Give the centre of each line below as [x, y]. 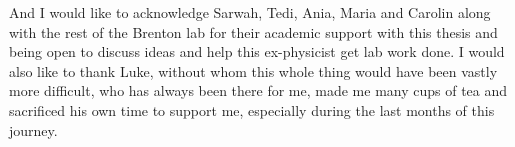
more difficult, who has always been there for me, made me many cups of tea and [258, 90]
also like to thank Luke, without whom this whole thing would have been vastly [253, 70]
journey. [33, 129]
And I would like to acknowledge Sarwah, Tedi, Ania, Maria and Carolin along [250, 12]
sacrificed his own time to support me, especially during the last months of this [252, 109]
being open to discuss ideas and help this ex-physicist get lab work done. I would [257, 51]
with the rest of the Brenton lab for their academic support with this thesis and [253, 31]
